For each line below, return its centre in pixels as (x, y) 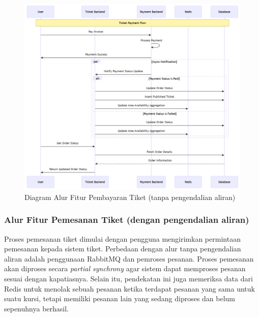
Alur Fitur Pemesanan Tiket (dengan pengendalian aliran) (127, 220)
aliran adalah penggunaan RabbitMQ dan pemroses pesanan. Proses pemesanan (129, 258)
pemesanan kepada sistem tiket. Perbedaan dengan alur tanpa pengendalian (123, 249)
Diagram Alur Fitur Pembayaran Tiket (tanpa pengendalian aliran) (130, 197)
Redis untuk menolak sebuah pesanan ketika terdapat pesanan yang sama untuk (129, 288)
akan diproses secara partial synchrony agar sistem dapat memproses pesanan (125, 268)
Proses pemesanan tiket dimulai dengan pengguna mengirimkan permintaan (122, 238)
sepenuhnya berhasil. (36, 308)
